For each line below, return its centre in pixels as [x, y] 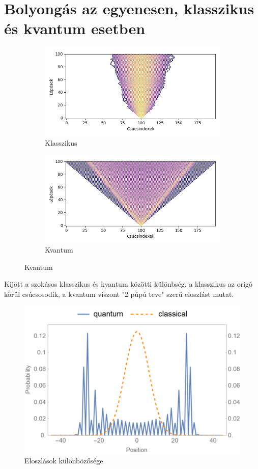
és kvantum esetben [75, 28]
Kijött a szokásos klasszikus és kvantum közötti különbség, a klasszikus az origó [128, 284]
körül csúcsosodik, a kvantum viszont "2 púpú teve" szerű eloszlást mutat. [119, 294]
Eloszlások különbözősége [64, 461]
